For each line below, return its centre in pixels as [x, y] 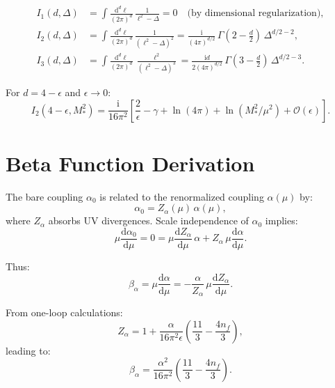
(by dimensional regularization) [254, 14]
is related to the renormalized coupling [182, 196]
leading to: [28, 350]
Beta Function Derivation [130, 163]
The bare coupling [44, 196]
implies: [281, 220]
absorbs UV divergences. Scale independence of [148, 220]
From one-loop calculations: [64, 312]
